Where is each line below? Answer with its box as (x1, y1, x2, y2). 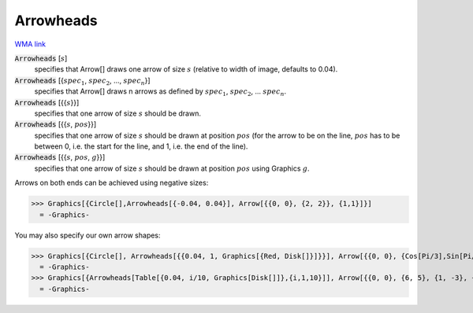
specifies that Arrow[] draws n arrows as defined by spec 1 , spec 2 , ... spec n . (34, 87, 287, 98)
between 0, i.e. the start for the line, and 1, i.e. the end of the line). (34, 142, 248, 151)
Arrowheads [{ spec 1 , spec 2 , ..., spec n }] (14, 75, 151, 87)
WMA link (14, 39, 47, 49)
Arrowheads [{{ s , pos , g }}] (14, 153, 106, 162)
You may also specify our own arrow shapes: (14, 230, 161, 240)
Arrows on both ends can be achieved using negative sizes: (14, 178, 209, 188)
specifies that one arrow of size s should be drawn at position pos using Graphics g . (34, 164, 311, 173)
